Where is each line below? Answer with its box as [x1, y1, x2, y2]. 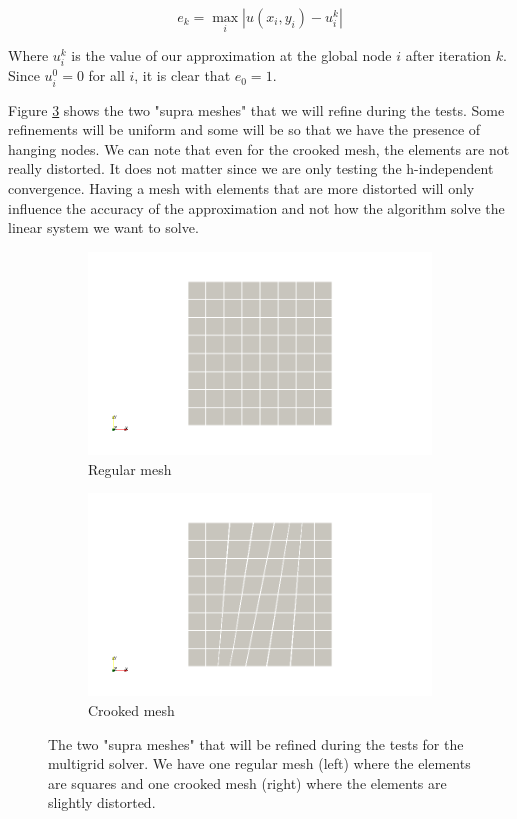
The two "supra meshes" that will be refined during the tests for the [48, 733, 464, 754]
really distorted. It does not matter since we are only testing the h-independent [8, 158, 494, 179]
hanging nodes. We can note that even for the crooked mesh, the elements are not [8, 138, 510, 159]
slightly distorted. [48, 792, 156, 813]
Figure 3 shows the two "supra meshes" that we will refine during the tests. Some [8, 99, 505, 120]
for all [88, 65, 125, 86]
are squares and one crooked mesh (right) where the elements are [48, 772, 447, 793]
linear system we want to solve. [8, 217, 199, 238]
